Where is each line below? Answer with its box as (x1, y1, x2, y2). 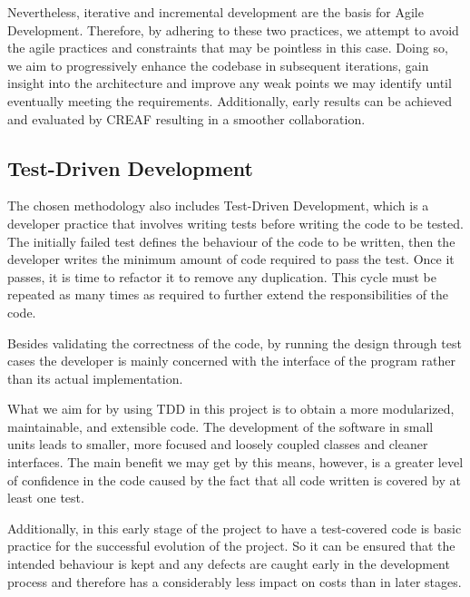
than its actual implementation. (7, 368, 183, 387)
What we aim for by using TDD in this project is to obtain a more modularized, (7, 399, 455, 418)
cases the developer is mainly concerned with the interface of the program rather (7, 351, 455, 370)
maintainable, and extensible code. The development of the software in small (7, 416, 434, 436)
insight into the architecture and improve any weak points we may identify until (7, 73, 452, 93)
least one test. (7, 488, 84, 507)
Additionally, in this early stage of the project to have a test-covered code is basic (7, 518, 462, 537)
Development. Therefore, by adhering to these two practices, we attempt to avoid (7, 20, 459, 39)
